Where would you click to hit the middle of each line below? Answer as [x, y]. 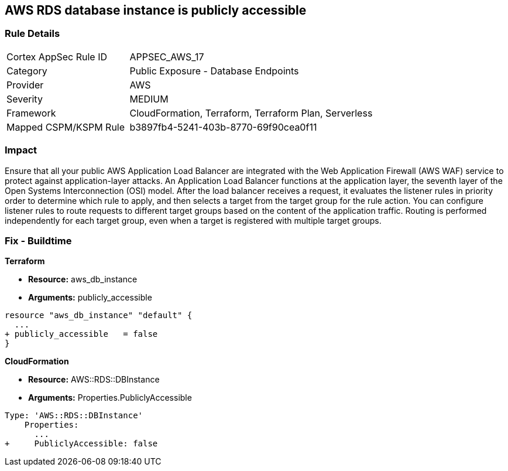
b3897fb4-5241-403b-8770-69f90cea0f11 [223, 127]
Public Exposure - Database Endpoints [214, 71]
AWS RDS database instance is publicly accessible [156, 10]
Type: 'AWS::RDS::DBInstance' [74, 416]
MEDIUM [149, 99]
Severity [25, 99]
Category [27, 71]
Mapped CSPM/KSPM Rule [66, 127]
